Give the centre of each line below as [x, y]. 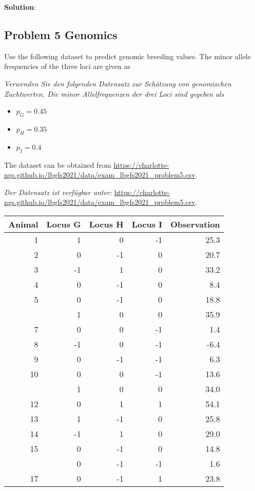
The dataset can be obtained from [58, 164]
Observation [195, 224]
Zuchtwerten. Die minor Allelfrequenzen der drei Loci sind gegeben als [114, 93]
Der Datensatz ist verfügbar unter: [58, 192]
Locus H [106, 224]
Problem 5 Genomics [61, 34]
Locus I [147, 224]
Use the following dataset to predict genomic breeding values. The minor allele [128, 56]
